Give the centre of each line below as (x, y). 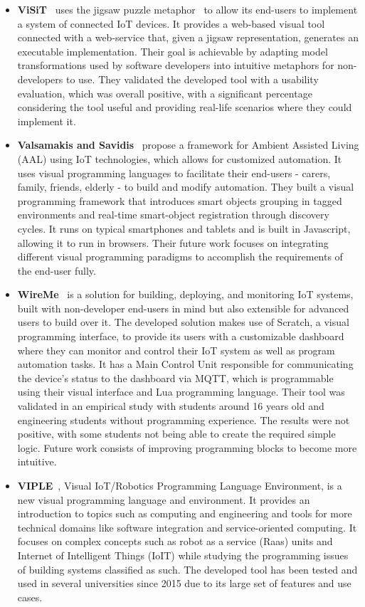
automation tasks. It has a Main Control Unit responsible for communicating (185, 364)
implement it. (47, 121)
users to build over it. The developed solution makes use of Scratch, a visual (183, 322)
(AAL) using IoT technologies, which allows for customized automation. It (180, 158)
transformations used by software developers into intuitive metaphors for (176, 65)
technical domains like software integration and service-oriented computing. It (187, 527)
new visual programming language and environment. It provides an (164, 499)
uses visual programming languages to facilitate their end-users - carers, (174, 173)
